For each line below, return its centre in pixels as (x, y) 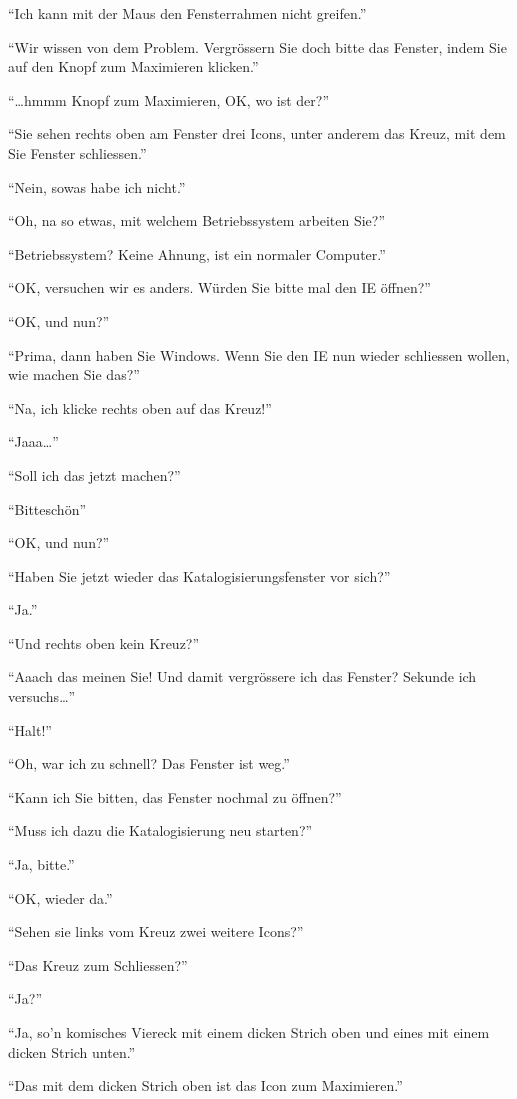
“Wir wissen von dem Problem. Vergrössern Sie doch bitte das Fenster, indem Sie (257, 46)
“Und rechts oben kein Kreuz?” (104, 642)
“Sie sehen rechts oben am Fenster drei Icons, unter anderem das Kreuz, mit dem (257, 133)
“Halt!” (30, 729)
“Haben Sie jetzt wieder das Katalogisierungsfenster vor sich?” (199, 575)
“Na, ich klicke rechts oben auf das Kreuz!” (140, 407)
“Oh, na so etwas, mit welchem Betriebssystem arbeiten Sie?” (197, 220)
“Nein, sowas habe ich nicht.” (97, 186)
